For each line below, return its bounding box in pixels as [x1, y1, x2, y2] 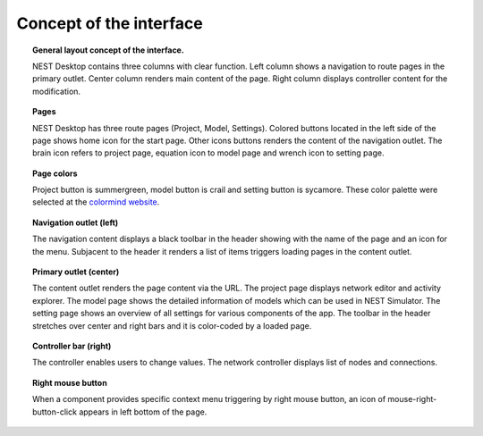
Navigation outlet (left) [32, 217, 119, 228]
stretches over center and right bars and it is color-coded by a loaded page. [32, 320, 312, 331]
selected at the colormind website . [32, 197, 160, 207]
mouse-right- [387, 394, 437, 405]
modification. [32, 86, 80, 96]
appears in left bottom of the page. [79, 407, 208, 417]
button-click [32, 407, 78, 417]
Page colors [32, 168, 78, 179]
